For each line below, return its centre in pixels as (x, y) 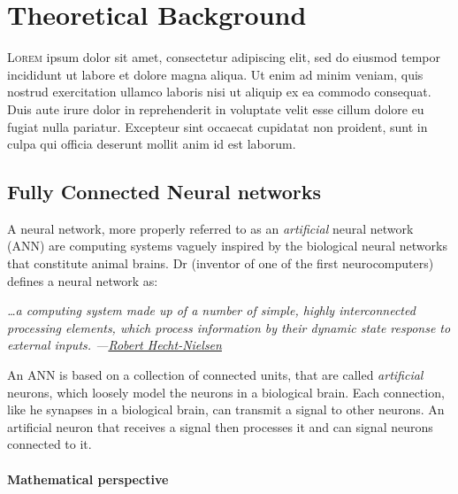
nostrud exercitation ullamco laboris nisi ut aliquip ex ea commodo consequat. (219, 92)
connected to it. (50, 444)
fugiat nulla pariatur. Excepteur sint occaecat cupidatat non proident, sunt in (218, 126)
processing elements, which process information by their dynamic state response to (229, 327)
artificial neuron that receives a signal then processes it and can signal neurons (220, 426)
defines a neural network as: (83, 280)
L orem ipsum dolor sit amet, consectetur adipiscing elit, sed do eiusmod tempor (224, 57)
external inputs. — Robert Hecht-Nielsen (114, 345)
